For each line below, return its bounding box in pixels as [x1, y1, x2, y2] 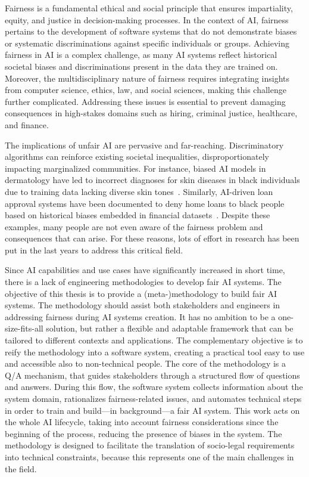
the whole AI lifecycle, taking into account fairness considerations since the [5, 416, 279, 428]
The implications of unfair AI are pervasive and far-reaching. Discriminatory [5, 138, 284, 151]
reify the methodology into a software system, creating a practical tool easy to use [5, 345, 305, 358]
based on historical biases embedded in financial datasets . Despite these [5, 209, 270, 221]
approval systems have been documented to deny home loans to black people [5, 197, 285, 209]
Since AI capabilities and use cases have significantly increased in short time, [5, 264, 285, 276]
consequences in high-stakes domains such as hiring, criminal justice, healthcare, [5, 107, 298, 119]
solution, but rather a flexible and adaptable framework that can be [46, 322, 294, 334]
